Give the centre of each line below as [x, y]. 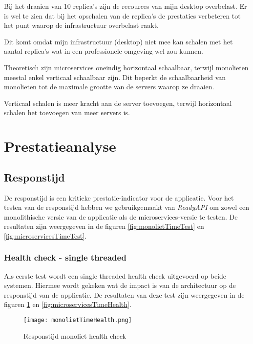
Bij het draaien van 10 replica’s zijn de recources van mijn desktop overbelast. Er [126, 6]
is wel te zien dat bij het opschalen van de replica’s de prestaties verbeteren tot [122, 15]
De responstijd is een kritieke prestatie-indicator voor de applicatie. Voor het [119, 197]
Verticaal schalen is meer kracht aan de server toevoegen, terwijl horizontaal [118, 103]
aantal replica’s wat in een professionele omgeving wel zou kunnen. [104, 51]
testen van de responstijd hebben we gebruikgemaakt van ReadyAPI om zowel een [127, 207]
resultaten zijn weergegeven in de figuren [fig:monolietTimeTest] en [104, 226]
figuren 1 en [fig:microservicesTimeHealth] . [68, 304]
